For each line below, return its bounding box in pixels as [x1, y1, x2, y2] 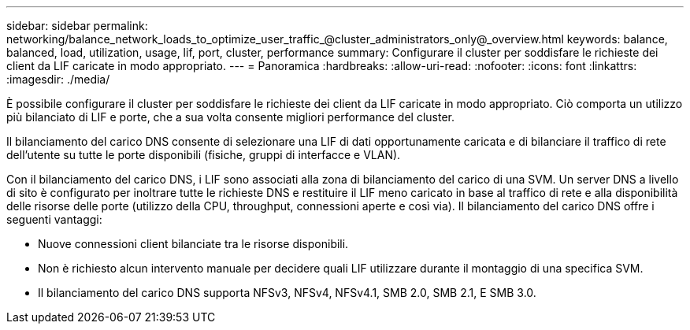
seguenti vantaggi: [6, 213, 102, 226]
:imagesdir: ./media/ [6, 72, 110, 86]
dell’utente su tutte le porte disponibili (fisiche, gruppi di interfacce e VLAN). [6, 148, 401, 161]
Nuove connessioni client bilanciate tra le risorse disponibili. [38, 237, 349, 250]
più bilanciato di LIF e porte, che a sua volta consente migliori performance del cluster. [6, 110, 454, 124]
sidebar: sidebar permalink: [6, 19, 148, 32]
